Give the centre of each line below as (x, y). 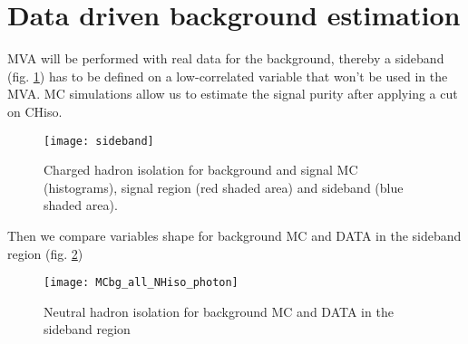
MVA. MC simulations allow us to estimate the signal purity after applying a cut (233, 94)
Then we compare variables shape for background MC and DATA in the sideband (234, 235)
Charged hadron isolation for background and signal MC (201, 170)
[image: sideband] (99, 141)
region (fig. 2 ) (45, 253)
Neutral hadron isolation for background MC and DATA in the (219, 311)
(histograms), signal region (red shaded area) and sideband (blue (224, 187)
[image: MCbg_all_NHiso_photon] (141, 283)
